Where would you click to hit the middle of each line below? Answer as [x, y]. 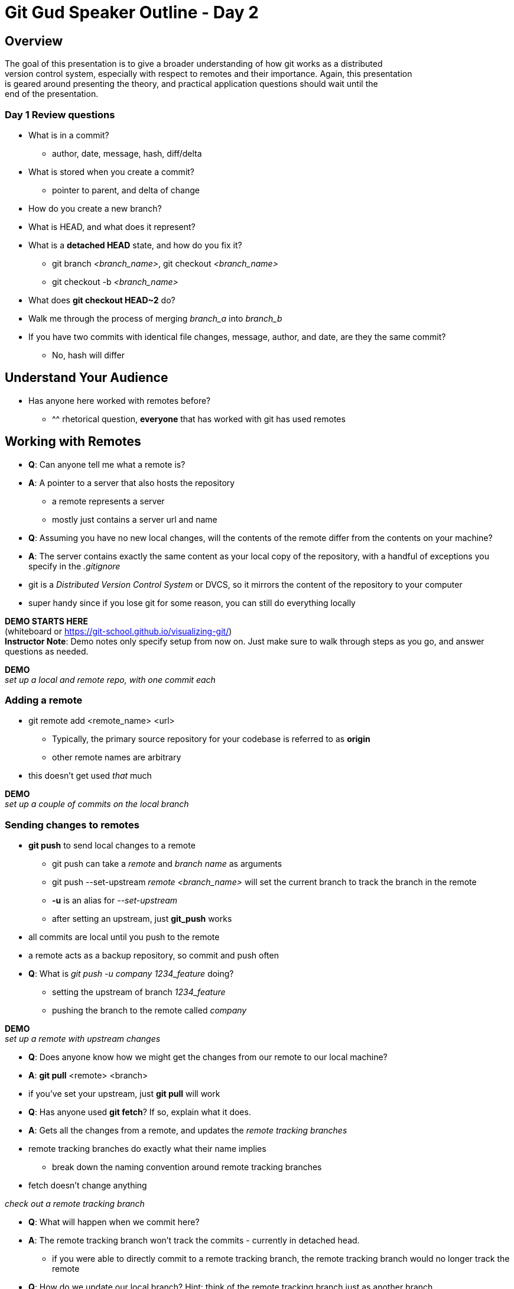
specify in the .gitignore [74, 566]
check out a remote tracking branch [75, 1204]
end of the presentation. [52, 94]
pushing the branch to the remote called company [149, 1011]
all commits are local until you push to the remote [124, 937]
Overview [34, 41]
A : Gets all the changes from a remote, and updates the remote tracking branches [188, 1131]
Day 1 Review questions [60, 114]
